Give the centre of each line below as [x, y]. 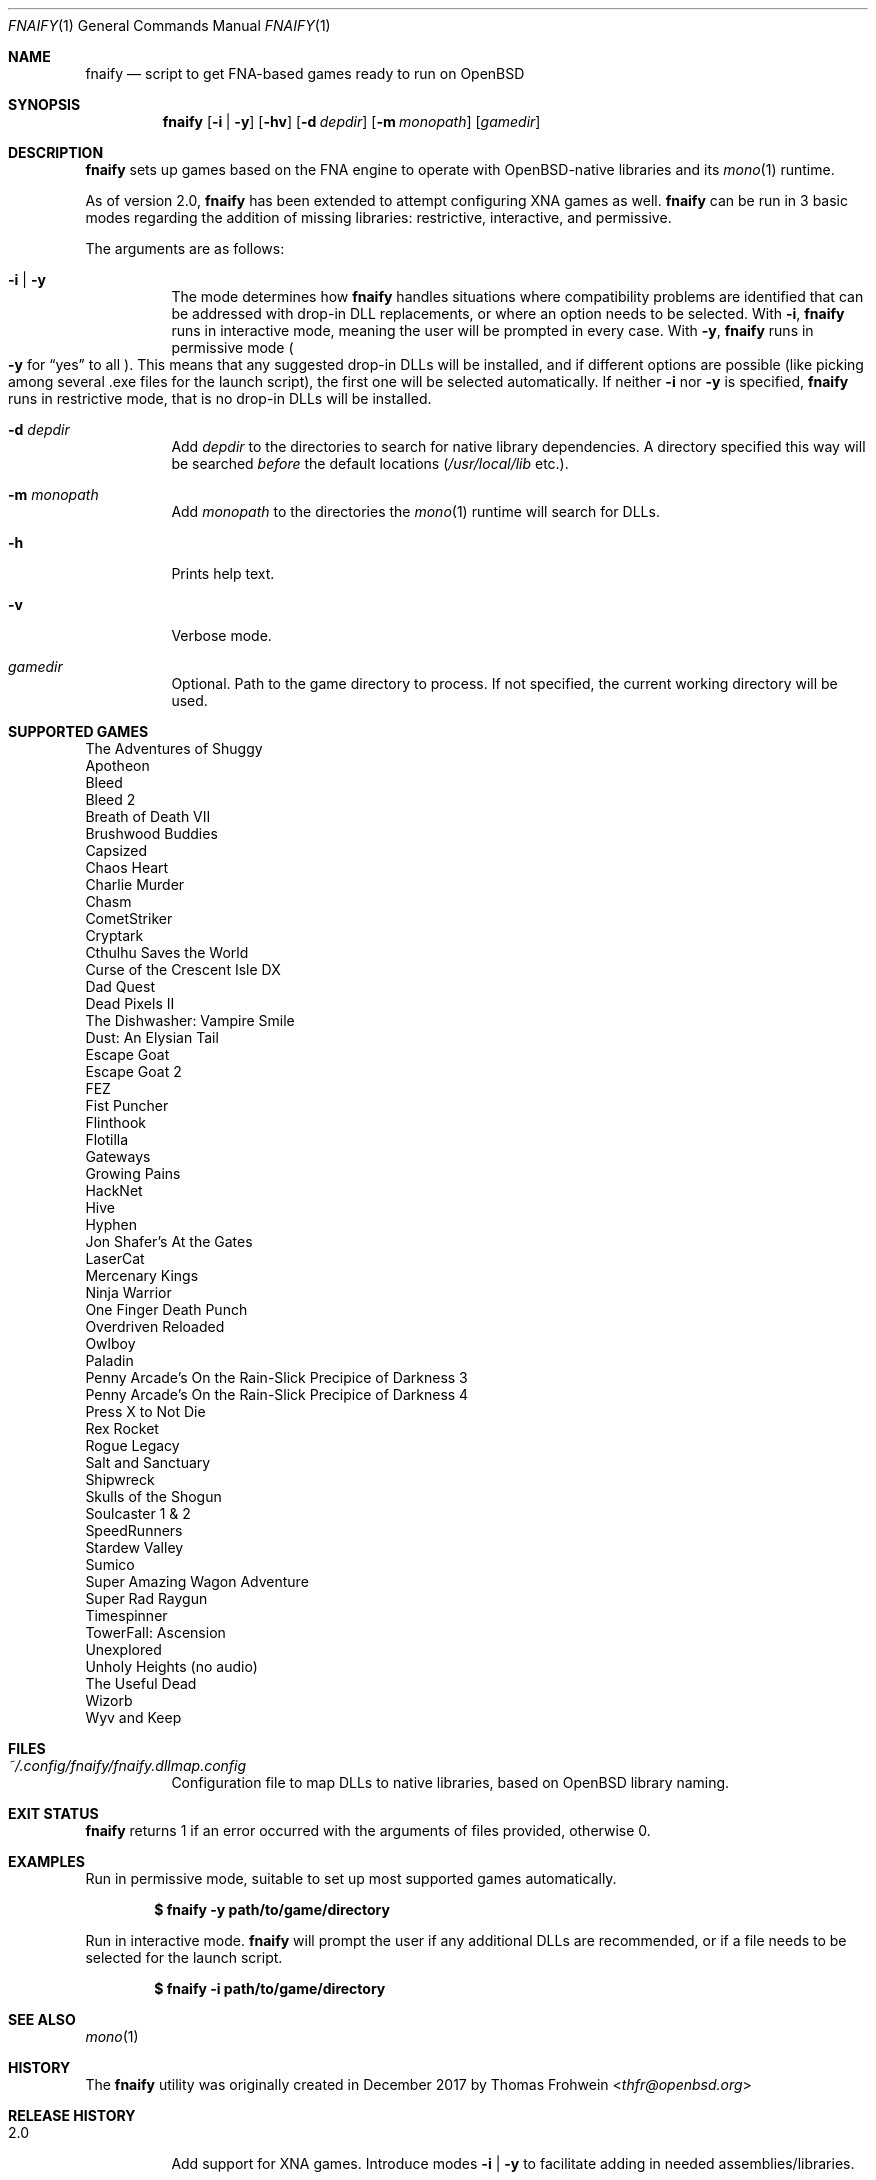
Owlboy [110, 1343]
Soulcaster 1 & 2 [138, 1513]
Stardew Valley [134, 1547]
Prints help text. [223, 573]
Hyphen [111, 1224]
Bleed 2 [110, 799]
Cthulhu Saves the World [167, 952]
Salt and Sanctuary [148, 1462]
